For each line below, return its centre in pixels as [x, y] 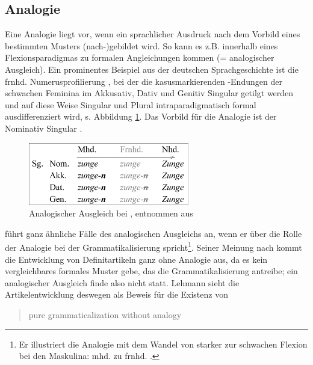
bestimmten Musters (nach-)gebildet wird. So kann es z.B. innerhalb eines [141, 45]
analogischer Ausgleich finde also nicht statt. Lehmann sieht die [122, 282]
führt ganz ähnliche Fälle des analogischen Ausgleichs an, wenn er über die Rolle [153, 233]
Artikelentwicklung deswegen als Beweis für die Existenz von [116, 294]
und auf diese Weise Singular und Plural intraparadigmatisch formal [131, 104]
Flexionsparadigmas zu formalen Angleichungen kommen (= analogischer [140, 57]
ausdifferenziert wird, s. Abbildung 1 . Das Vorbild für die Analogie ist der [141, 116]
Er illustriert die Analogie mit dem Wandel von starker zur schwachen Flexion [163, 344]
